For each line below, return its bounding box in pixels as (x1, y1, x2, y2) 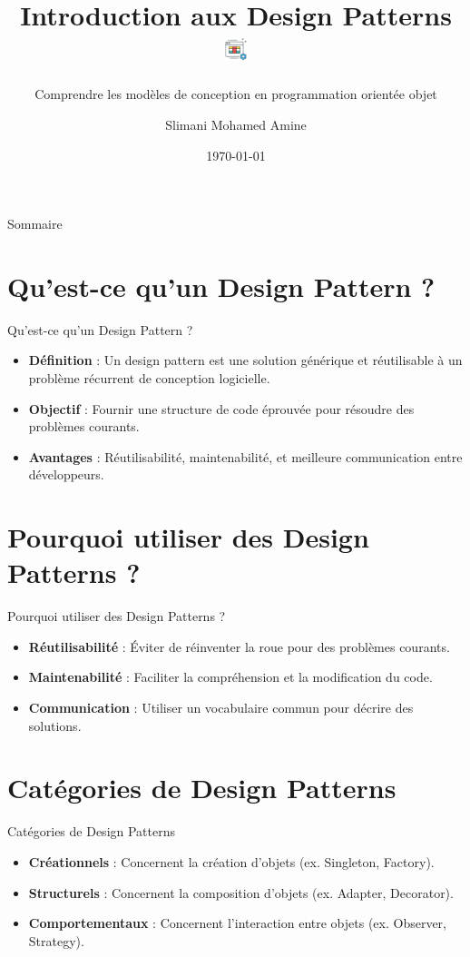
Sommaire (7, 214, 63, 233)
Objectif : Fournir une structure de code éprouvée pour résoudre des (28, 399, 415, 418)
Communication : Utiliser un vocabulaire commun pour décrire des (28, 698, 414, 717)
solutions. (28, 715, 82, 735)
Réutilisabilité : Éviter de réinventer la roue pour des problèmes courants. (28, 636, 450, 656)
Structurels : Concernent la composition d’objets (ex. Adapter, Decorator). (28, 883, 454, 902)
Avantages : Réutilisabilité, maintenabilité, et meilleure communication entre (28, 447, 463, 466)
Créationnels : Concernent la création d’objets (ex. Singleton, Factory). (28, 852, 435, 871)
